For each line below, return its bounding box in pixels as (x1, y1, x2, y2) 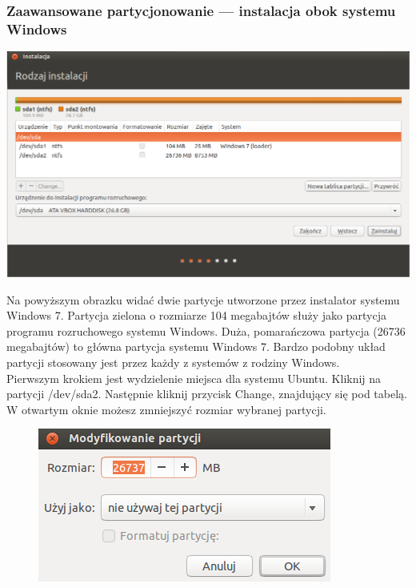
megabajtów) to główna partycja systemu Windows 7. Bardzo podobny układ (6, 338, 386, 355)
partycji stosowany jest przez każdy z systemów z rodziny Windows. (6, 354, 340, 371)
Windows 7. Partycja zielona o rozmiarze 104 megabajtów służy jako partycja (6, 307, 386, 324)
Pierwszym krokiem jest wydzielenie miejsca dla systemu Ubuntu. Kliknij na (6, 369, 382, 386)
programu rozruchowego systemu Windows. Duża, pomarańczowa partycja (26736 (6, 322, 406, 339)
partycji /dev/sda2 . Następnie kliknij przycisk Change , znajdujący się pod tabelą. (6, 385, 407, 402)
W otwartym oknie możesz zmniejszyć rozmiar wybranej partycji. (6, 401, 326, 417)
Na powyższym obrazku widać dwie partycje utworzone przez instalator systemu (6, 291, 400, 308)
